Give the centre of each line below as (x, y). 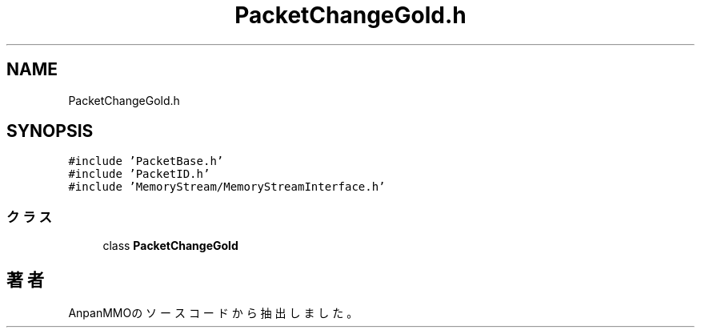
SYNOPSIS (50, 131)
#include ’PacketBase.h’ (146, 161)
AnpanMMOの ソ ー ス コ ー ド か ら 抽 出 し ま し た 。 (213, 313)
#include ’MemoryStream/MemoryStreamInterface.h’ (227, 187)
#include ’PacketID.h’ (139, 174)
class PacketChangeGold (170, 246)
